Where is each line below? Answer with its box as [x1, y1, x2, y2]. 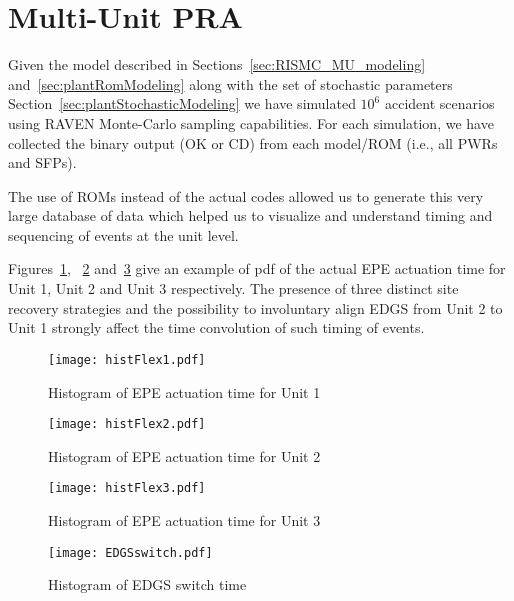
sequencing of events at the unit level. [8, 224, 239, 245]
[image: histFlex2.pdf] [48, 417, 206, 432]
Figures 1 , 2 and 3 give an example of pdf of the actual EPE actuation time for [8, 258, 506, 279]
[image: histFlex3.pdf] [48, 481, 206, 496]
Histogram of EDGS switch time [48, 574, 247, 595]
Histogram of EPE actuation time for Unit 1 [48, 381, 321, 402]
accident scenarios [384, 93, 495, 114]
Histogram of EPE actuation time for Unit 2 [48, 445, 321, 466]
